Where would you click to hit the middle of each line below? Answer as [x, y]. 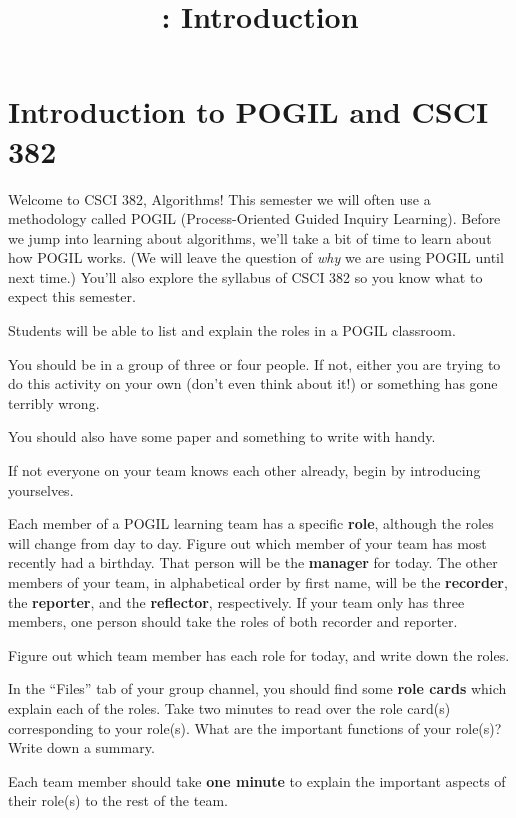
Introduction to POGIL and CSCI [248, 111]
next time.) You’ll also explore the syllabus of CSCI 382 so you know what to [245, 276]
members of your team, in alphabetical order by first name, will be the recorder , [258, 582]
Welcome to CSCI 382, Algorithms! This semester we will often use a [219, 198]
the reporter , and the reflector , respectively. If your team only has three [236, 601]
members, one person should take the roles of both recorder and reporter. [233, 621]
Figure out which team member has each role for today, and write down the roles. [259, 654]
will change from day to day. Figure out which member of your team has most [247, 542]
